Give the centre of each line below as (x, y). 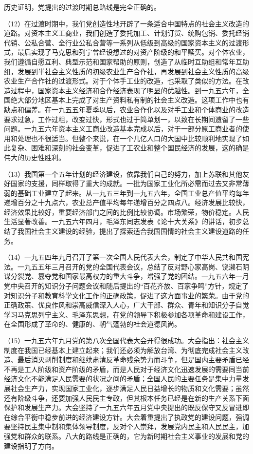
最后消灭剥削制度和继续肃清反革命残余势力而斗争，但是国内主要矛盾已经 (133, 360)
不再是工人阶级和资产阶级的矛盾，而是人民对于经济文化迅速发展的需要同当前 (126, 369)
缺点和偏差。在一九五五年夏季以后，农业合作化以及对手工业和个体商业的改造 (126, 109)
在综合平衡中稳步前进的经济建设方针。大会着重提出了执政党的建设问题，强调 (126, 417)
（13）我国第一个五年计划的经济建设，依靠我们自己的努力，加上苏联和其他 (123, 174)
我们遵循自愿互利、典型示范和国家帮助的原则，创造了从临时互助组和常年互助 (126, 61)
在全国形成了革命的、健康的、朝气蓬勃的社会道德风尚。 (92, 324)
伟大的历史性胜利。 (35, 157)
